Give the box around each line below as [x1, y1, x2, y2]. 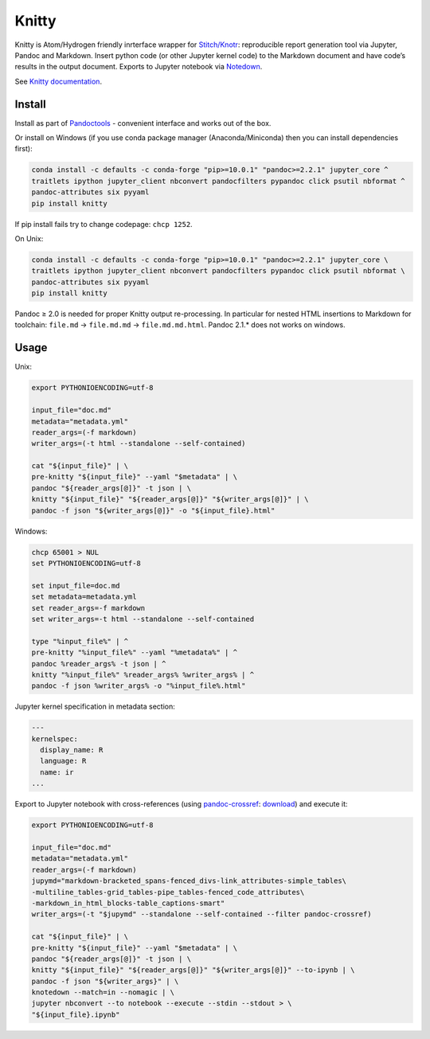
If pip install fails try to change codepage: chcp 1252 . [14, 219, 193, 229]
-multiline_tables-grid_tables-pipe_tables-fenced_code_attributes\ [31, 888, 305, 896]
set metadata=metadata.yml [31, 592, 137, 601]
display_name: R [40, 745, 104, 755]
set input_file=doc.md [31, 581, 120, 590]
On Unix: [14, 233, 44, 243]
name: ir [40, 768, 74, 776]
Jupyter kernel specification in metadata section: [14, 701, 175, 712]
